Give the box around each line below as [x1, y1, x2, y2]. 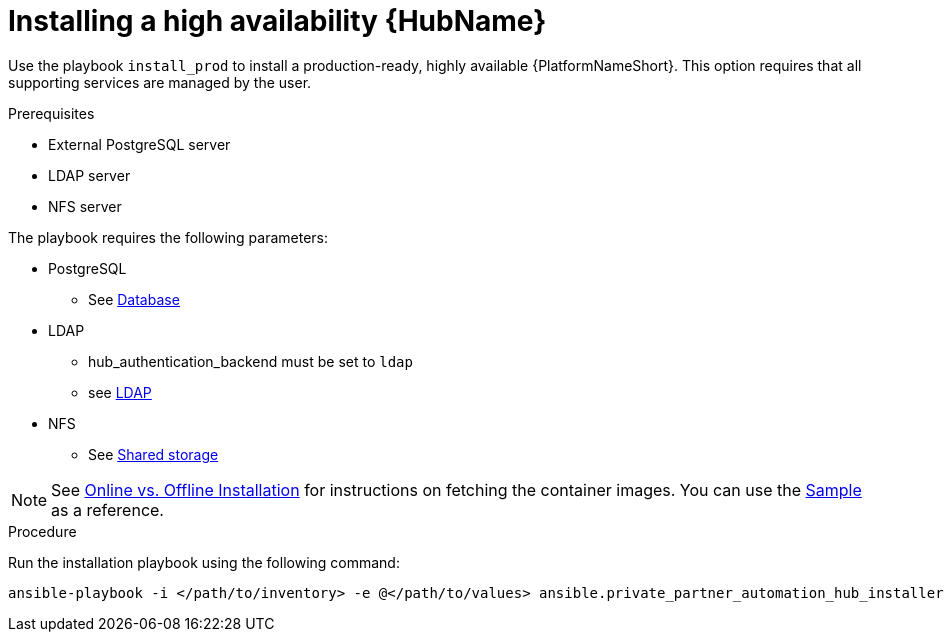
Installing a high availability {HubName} [8, 4, 547, 38]
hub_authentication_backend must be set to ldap [88, 352, 413, 370]
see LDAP [88, 383, 152, 401]
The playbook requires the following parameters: [8, 228, 329, 246]
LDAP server [48, 166, 131, 184]
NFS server [48, 197, 122, 215]
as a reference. [51, 499, 164, 520]
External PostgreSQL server [48, 135, 231, 153]
